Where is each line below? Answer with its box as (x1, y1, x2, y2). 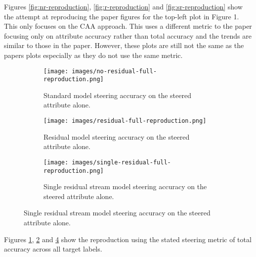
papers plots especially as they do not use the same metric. (4, 50, 183, 60)
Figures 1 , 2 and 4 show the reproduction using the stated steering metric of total (4, 234, 252, 244)
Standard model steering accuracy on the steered (43, 90, 191, 100)
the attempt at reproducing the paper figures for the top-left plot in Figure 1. (4, 11, 239, 21)
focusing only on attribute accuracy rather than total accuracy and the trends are (4, 30, 252, 41)
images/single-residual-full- (72, 158, 171, 166)
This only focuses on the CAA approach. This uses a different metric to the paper (4, 21, 252, 31)
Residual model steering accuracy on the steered (43, 131, 190, 142)
